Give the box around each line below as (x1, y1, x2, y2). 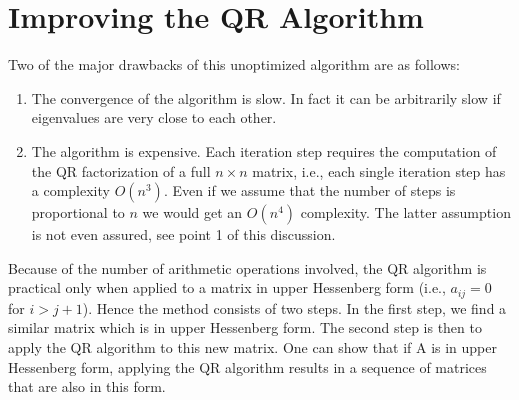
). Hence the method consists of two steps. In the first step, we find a (82, 297, 507, 318)
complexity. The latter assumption (300, 202, 511, 223)
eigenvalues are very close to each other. (31, 107, 277, 128)
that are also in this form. (8, 376, 166, 397)
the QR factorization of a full (31, 160, 211, 181)
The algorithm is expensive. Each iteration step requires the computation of (31, 140, 497, 161)
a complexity (31, 180, 110, 201)
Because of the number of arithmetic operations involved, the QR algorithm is (8, 257, 487, 278)
